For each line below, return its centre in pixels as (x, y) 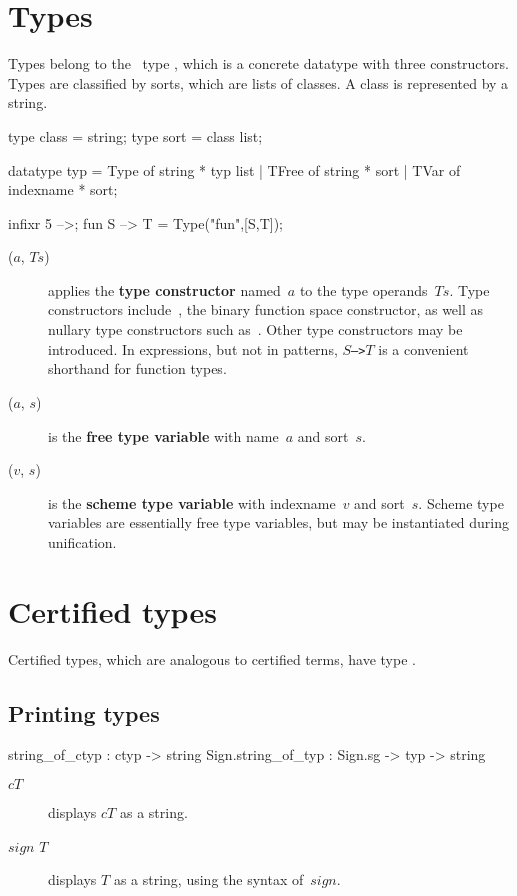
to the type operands (363, 289)
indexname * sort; (63, 189)
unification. (82, 541)
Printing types (84, 712)
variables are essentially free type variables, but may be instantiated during (279, 522)
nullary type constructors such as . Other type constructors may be (255, 329)
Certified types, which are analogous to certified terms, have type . (212, 658)
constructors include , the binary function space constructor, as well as (266, 309)
